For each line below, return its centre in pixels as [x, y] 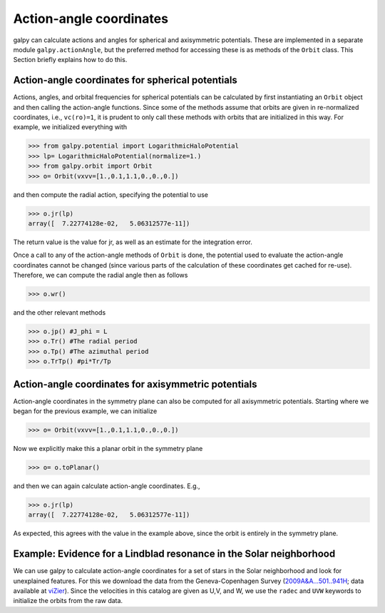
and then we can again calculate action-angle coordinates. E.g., [107, 486]
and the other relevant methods [60, 313]
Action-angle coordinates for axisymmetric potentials [135, 384]
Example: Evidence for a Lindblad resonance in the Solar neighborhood [174, 554]
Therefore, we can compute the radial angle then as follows [101, 275]
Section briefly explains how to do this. [70, 60]
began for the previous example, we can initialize [85, 411]
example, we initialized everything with [70, 127]
